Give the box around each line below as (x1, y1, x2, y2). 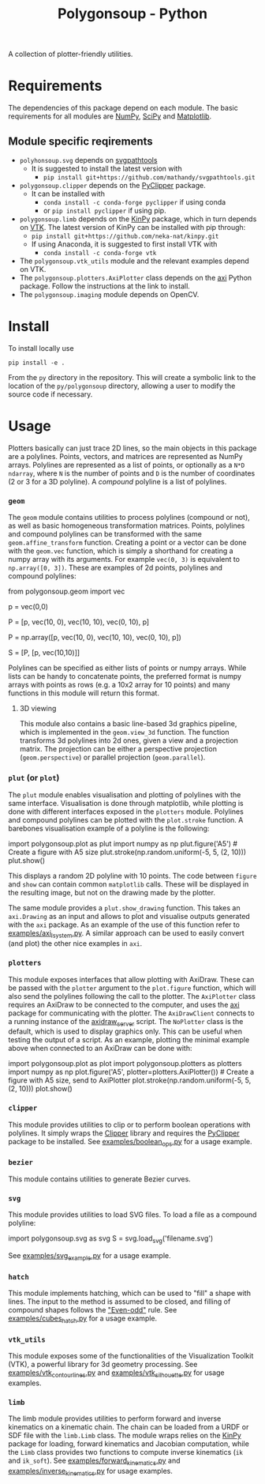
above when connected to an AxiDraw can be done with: (8, 1044, 192, 1053)
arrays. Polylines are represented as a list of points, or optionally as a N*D (8, 460, 245, 469)
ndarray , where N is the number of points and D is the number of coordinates (8, 468, 256, 478)
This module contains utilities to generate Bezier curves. (8, 1174, 191, 1184)
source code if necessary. (8, 389, 93, 399)
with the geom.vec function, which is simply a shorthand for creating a (8, 546, 234, 556)
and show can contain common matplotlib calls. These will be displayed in (8, 879, 249, 889)
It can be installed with (31, 189, 105, 198)
